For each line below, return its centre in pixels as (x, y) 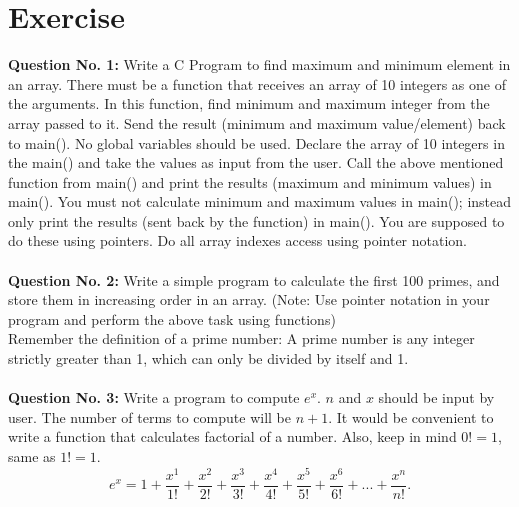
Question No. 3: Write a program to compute (154, 397)
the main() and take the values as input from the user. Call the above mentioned (256, 162)
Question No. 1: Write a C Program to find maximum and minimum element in (259, 64)
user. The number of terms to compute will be (149, 416)
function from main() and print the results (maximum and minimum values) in (250, 181)
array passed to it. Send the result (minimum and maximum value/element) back (257, 122)
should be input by (436, 397)
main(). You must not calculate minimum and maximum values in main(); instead (260, 201)
